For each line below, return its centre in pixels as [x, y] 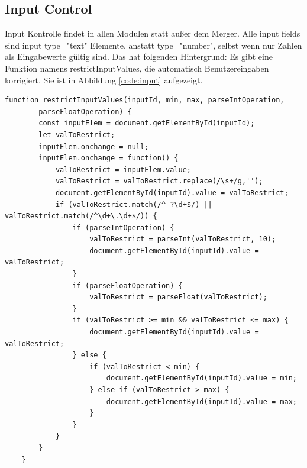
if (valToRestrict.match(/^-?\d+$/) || [134, 204]
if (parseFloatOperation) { [127, 285]
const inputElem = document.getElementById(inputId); [147, 123]
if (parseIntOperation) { [123, 227]
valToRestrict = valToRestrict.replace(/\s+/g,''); [159, 181]
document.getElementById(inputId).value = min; [201, 378]
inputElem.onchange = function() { [109, 158]
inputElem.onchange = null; [94, 146]
